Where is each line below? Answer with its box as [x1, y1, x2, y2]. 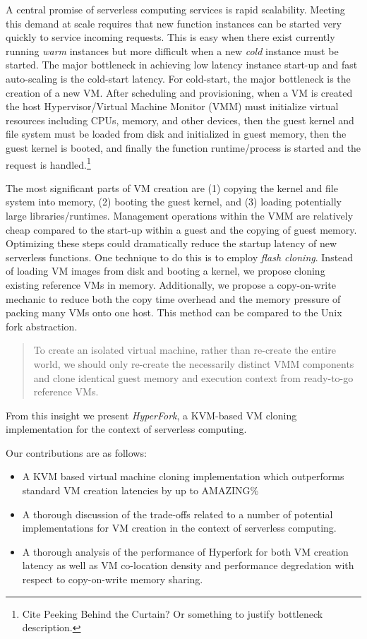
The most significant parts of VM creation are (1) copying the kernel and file [6, 180, 338, 195]
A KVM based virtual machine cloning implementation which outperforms [22, 469, 344, 484]
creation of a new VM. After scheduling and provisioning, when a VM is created [6, 85, 353, 100]
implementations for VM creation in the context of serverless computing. [22, 520, 337, 535]
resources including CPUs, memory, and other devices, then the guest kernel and [6, 112, 354, 127]
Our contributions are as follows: [6, 445, 147, 460]
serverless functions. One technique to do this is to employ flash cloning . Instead [6, 249, 354, 264]
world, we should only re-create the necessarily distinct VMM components [33, 356, 354, 371]
